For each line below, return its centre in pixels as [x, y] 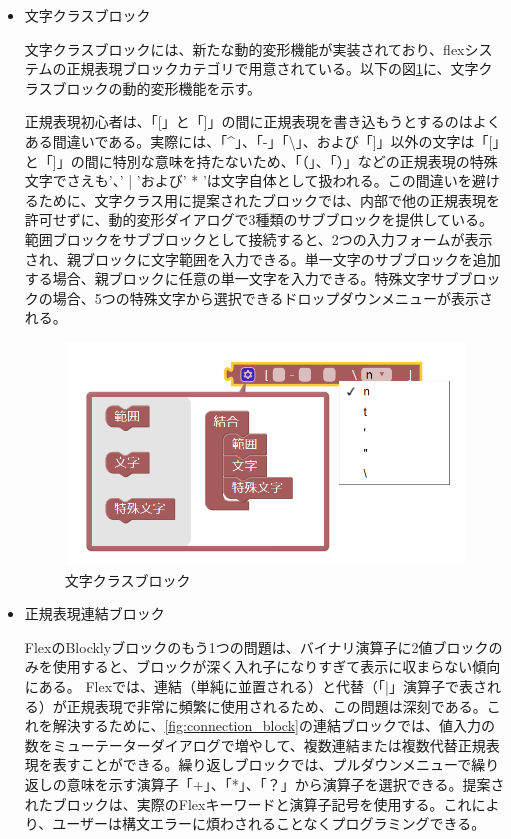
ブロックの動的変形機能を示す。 [157, 87]
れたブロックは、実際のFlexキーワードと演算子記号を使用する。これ [248, 803]
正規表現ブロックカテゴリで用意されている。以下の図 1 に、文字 [272, 68]
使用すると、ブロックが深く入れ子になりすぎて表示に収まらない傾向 [276, 666]
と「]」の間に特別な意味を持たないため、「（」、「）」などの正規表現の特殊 [261, 160]
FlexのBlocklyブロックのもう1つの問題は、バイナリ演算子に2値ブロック [256, 646]
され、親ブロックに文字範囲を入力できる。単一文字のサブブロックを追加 [262, 258]
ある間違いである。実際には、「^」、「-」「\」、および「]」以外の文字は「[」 [262, 140]
